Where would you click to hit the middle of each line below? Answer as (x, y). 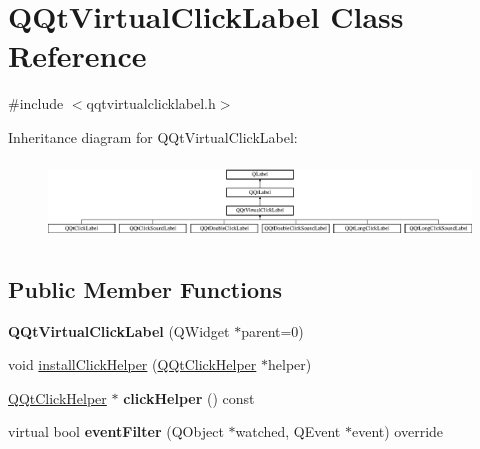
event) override (397, 431)
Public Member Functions (145, 288)
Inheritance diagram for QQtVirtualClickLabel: (153, 136)
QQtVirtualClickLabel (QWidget (119, 330)
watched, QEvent (288, 431)
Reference (77, 55)
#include (36, 103)
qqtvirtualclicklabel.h (151, 103)
